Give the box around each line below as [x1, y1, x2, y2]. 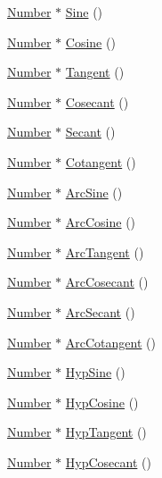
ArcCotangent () [65, 332, 156, 351]
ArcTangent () [65, 242, 144, 261]
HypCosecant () [65, 452, 151, 471]
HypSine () [65, 363, 126, 382]
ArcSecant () [65, 302, 135, 321]
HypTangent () [65, 423, 147, 441]
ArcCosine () [65, 213, 136, 231]
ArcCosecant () [65, 273, 149, 291]
